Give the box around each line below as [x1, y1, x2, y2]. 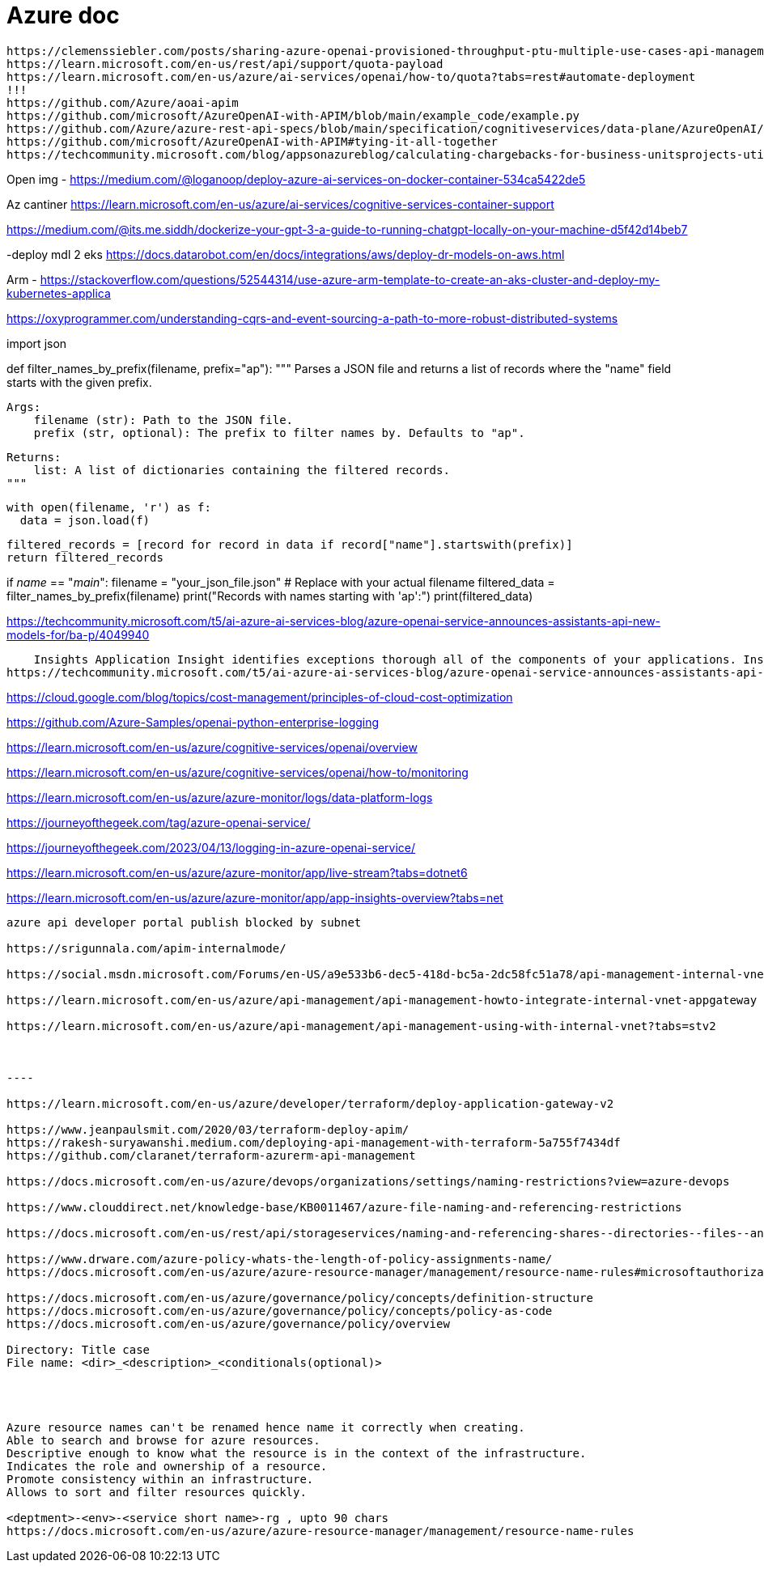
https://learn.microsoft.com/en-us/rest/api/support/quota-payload [6, 57, 444, 70]
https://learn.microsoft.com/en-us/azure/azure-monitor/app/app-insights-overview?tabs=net [6, 890, 503, 905]
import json [6, 336, 67, 350]
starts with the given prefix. [6, 375, 152, 389]
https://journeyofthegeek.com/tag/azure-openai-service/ [6, 815, 311, 829]
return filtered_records [6, 550, 163, 564]
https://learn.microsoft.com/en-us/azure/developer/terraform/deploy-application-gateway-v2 [6, 1096, 614, 1110]
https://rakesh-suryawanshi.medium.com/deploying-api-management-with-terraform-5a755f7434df [6, 1135, 621, 1149]
